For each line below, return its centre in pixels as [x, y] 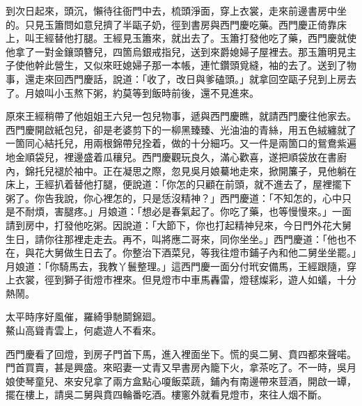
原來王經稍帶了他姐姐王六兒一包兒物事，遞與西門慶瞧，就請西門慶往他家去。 [181, 116]
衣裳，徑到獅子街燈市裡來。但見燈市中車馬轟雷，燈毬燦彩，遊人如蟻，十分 [186, 280]
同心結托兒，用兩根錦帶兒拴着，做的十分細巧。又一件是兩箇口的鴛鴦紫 [186, 143]
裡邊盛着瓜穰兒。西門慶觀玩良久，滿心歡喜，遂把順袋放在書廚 [205, 156]
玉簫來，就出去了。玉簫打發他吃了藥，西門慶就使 [244, 38]
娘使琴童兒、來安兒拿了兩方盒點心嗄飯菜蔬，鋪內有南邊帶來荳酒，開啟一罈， [181, 381]
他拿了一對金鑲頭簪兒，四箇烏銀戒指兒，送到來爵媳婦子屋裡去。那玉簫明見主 [181, 51]
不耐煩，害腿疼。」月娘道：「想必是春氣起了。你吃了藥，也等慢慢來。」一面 [183, 211]
